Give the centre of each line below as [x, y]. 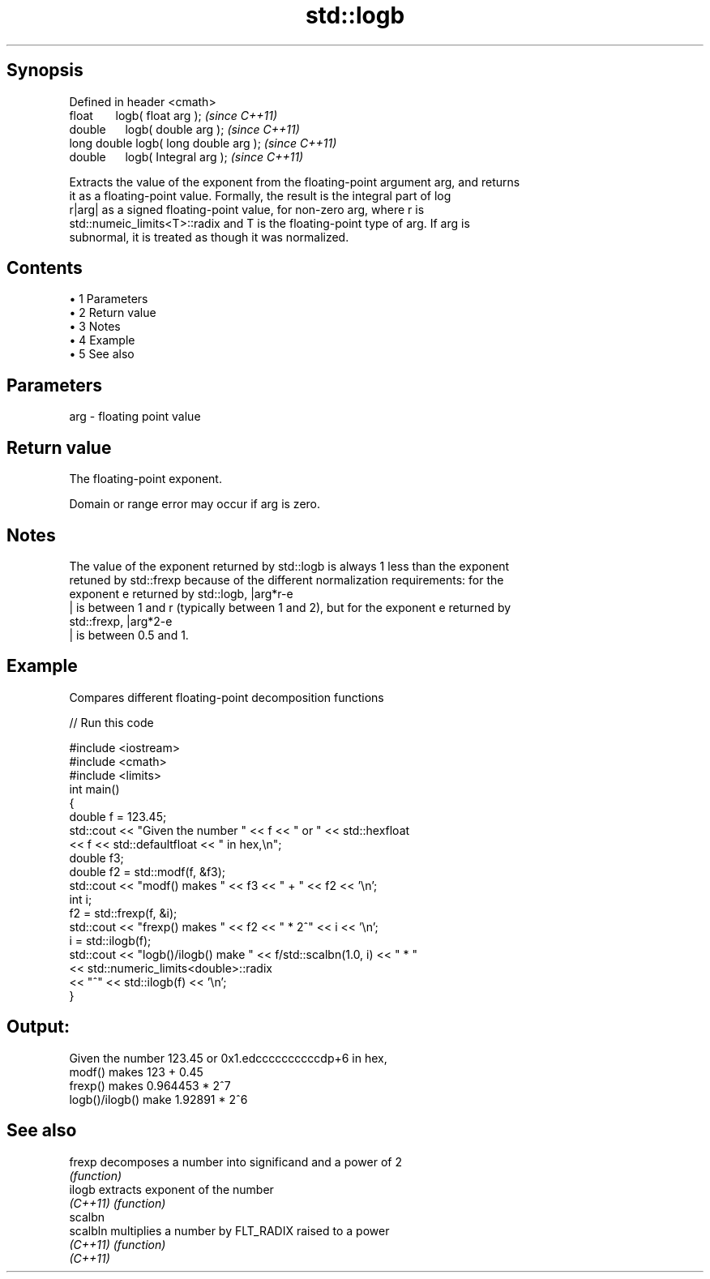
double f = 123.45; [118, 816]
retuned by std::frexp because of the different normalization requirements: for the [287, 580]
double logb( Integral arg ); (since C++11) [186, 156]
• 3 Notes [95, 327]
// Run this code [111, 722]
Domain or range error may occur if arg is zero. [195, 504]
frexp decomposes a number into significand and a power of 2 [235, 1161]
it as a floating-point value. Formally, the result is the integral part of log [260, 195]
